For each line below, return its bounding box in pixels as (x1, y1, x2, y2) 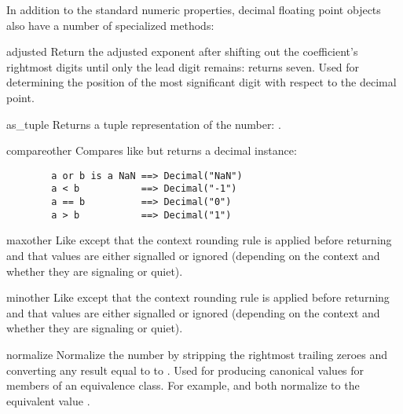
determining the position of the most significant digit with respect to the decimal (6, 74, 397, 90)
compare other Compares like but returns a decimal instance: (6, 142, 297, 159)
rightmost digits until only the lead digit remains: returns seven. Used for (6, 58, 360, 75)
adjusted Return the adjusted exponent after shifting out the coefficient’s (6, 43, 358, 60)
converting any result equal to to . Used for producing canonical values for (6, 361, 365, 378)
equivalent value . (6, 392, 90, 409)
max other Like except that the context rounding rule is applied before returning (6, 232, 392, 248)
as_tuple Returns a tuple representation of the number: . (6, 115, 281, 132)
